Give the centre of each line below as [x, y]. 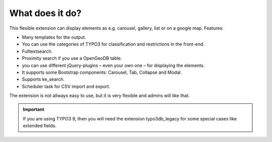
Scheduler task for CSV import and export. [66, 86]
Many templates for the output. [54, 37]
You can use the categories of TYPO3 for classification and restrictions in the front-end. [113, 44]
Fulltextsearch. [37, 51]
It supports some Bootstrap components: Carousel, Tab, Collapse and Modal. [102, 72]
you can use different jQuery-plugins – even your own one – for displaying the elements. [113, 65]
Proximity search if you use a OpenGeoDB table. [72, 58]
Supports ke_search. [43, 79]
